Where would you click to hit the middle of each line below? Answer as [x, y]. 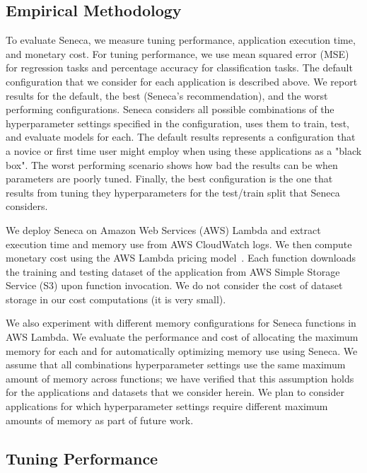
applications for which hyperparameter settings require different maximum [167, 406]
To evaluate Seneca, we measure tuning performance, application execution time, [181, 40]
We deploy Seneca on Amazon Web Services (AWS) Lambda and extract [163, 229]
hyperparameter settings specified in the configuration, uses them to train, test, [177, 123]
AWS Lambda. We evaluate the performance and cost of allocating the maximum [182, 337]
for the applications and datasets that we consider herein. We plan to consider [175, 392]
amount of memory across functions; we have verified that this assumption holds [180, 378]
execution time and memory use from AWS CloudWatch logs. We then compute [179, 244]
